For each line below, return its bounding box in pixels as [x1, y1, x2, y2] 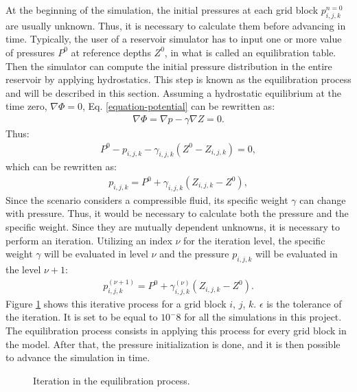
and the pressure [159, 246, 229, 261]
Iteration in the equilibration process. [33, 373, 190, 387]
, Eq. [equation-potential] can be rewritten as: [82, 99, 275, 113]
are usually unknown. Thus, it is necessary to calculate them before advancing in [5, 18, 346, 32]
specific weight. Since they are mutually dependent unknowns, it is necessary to [5, 220, 340, 234]
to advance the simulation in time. [5, 350, 150, 365]
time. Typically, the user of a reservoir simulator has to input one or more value [5, 32, 342, 46]
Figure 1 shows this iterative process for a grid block [5, 296, 227, 310]
